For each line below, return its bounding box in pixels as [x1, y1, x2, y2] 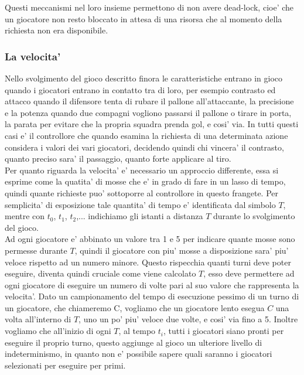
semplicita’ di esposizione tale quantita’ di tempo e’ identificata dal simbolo [5, 198, 276, 210]
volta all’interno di [5, 313, 71, 325]
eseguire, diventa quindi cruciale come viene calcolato [5, 267, 196, 279]
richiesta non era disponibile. [5, 24, 108, 36]
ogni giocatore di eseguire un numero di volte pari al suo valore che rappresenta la [5, 278, 299, 291]
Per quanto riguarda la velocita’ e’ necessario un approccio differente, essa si [5, 163, 279, 176]
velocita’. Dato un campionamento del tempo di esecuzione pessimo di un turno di [5, 290, 299, 302]
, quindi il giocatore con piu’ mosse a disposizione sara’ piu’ [74, 244, 289, 256]
